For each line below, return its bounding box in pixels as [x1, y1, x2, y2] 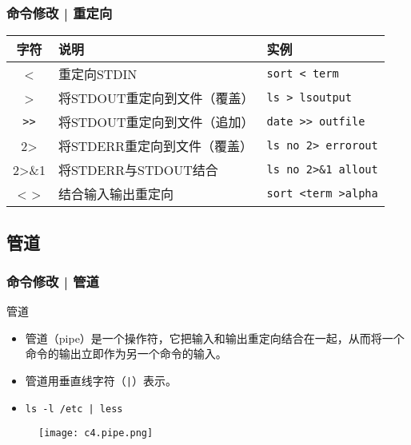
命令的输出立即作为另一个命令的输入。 [25, 345, 227, 362]
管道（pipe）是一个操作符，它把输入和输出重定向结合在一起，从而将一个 [25, 329, 405, 346]
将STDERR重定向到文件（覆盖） [58, 137, 253, 156]
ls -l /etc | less [25, 403, 123, 415]
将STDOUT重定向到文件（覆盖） [58, 89, 254, 108]
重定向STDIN [58, 65, 138, 84]
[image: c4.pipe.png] [38, 427, 154, 439]
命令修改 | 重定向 [6, 2, 113, 22]
